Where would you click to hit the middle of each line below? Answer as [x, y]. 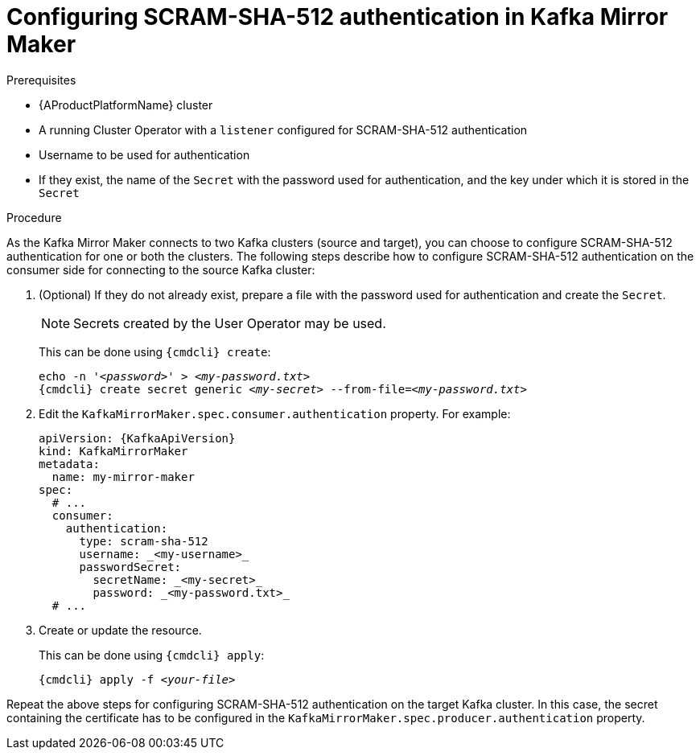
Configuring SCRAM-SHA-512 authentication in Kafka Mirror [338, 17]
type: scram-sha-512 [144, 541]
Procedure [34, 217]
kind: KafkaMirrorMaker [113, 451]
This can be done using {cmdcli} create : [155, 351]
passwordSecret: [130, 567]
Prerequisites [41, 80]
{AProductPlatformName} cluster [126, 105]
